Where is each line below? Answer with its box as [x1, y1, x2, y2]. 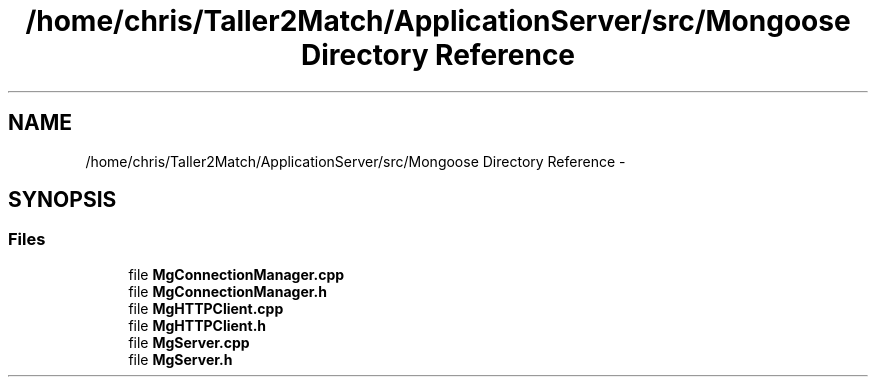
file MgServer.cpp [128, 333, 250, 351]
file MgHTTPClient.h [128, 316, 267, 334]
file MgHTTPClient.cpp [128, 299, 284, 317]
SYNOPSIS [8, 187, 117, 213]
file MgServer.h [128, 350, 233, 368]
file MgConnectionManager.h [128, 282, 327, 300]
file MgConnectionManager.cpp [128, 265, 345, 283]
